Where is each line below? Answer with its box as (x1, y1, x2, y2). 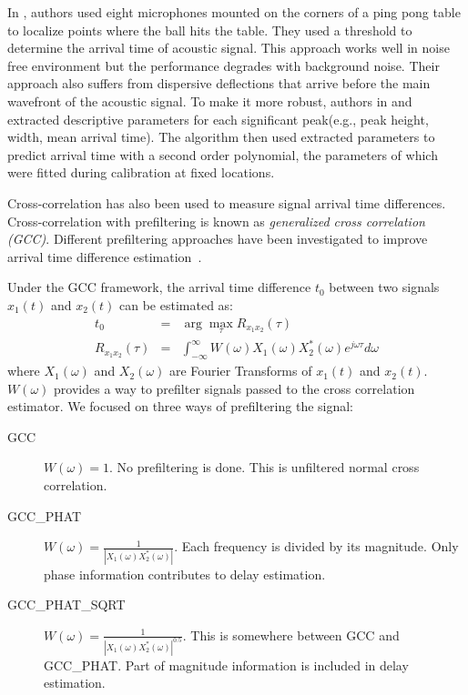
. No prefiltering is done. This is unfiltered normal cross (109, 458, 420, 477)
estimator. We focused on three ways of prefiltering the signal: (7, 397, 354, 416)
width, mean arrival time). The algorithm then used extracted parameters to (7, 127, 435, 146)
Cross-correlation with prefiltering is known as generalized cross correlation (7, 211, 425, 230)
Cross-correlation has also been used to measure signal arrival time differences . (7, 193, 446, 212)
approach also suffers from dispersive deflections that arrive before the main (7, 74, 431, 93)
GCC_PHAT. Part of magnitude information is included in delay (44, 655, 409, 674)
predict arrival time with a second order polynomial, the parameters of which (7, 145, 438, 164)
